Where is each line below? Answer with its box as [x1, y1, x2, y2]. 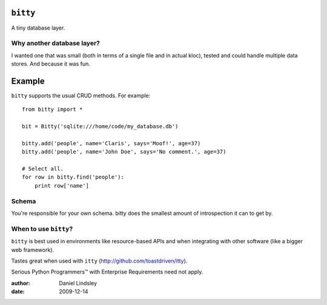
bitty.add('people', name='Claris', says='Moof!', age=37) [22, 140, 201, 146]
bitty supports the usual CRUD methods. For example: [11, 91, 151, 99]
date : [11, 288, 25, 295]
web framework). [11, 246, 54, 254]
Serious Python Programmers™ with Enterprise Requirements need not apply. [11, 268, 203, 275]
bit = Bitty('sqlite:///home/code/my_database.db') [22, 123, 179, 130]
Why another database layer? [11, 39, 100, 48]
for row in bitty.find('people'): [22, 174, 124, 181]
